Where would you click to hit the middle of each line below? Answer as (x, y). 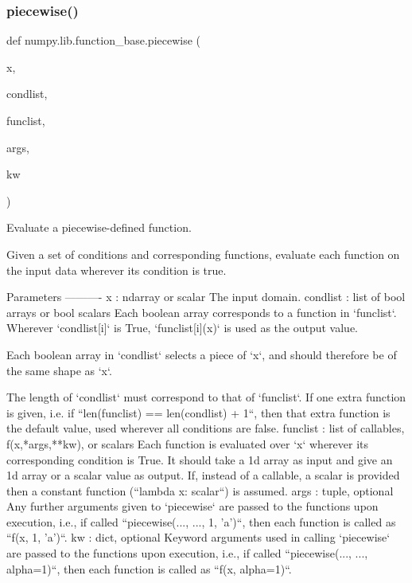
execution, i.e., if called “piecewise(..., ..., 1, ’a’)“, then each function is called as (201, 521)
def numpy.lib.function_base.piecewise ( (104, 40)
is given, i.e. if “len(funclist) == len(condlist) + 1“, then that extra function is (198, 412)
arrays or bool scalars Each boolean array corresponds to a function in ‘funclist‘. (202, 312)
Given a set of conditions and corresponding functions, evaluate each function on (203, 254)
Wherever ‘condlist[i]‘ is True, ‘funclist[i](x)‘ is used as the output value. (183, 328)
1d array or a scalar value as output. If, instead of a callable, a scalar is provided (203, 475)
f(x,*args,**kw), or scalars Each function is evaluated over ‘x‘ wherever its (188, 443)
